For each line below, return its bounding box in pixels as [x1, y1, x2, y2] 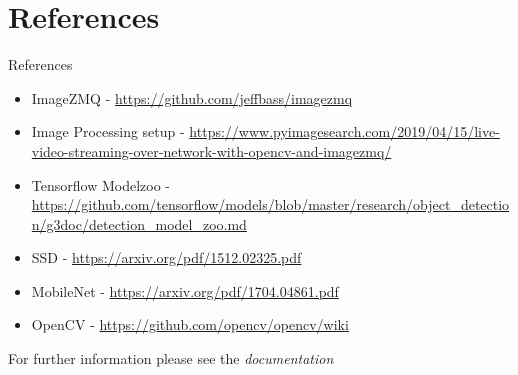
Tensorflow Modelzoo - [31, 174, 170, 195]
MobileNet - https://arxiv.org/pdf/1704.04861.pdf [31, 280, 339, 301]
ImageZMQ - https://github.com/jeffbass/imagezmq [31, 87, 353, 108]
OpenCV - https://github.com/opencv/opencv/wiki [31, 314, 349, 335]
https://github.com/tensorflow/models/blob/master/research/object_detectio [31, 194, 510, 215]
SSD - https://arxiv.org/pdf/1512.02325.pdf [31, 247, 302, 268]
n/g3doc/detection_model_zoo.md [31, 213, 247, 234]
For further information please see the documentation [8, 348, 334, 369]
